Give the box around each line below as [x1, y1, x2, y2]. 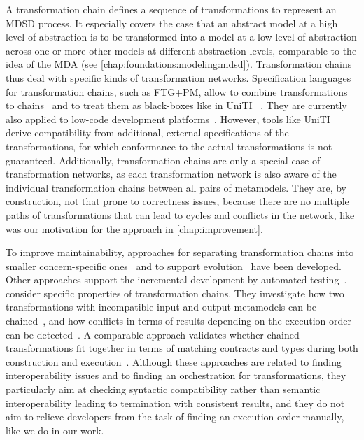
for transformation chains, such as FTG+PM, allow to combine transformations [6, 84, 348, 99]
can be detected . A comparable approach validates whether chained [6, 327, 300, 341]
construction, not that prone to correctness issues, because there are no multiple [6, 194, 349, 208]
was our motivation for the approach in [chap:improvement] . [6, 221, 263, 236]
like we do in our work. [6, 423, 104, 437]
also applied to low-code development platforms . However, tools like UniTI [6, 111, 330, 126]
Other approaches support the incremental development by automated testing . [6, 272, 347, 287]
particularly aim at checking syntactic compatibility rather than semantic [6, 382, 321, 397]
